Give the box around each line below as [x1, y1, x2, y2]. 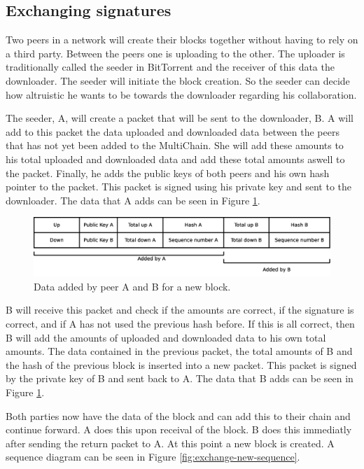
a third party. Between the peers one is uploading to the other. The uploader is [6, 45, 345, 60]
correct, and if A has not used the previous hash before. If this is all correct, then [6, 316, 355, 330]
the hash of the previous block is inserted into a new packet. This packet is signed [6, 357, 357, 372]
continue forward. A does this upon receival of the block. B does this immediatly [6, 422, 352, 437]
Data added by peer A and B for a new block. [34, 279, 231, 293]
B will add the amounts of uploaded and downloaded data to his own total [6, 330, 326, 344]
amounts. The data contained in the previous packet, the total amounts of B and [6, 344, 353, 358]
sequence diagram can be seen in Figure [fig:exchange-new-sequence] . [6, 449, 300, 464]
